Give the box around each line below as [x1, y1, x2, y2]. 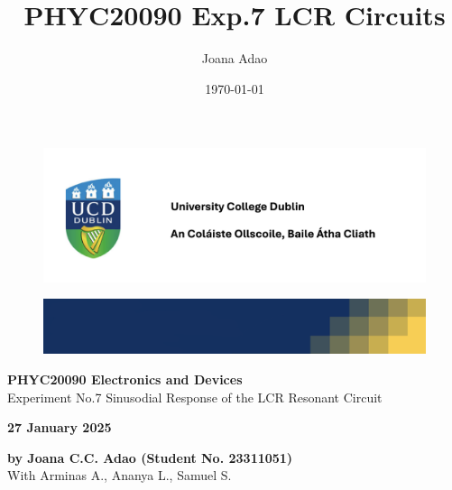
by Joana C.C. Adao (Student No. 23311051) [7, 448, 293, 467]
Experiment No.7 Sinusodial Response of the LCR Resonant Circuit [7, 387, 383, 406]
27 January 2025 [7, 418, 112, 437]
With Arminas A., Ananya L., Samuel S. [7, 466, 232, 485]
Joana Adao [201, 49, 268, 68]
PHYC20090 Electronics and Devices [7, 370, 243, 389]
